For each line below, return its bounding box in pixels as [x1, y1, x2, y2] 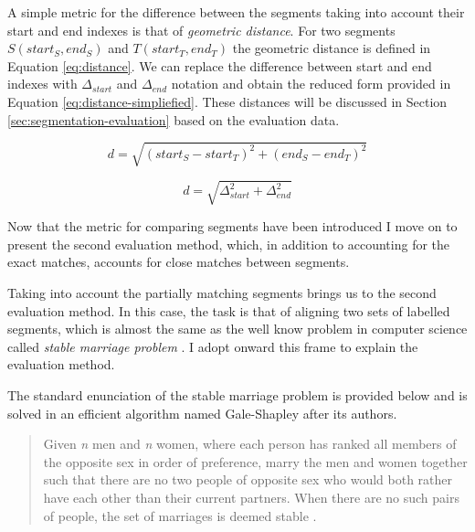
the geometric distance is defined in [232, 38, 431, 58]
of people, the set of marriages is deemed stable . [43, 505, 317, 525]
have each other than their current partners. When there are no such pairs [43, 487, 459, 506]
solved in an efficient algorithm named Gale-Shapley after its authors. [7, 403, 397, 422]
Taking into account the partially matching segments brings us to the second [7, 283, 437, 303]
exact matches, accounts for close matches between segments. [7, 252, 350, 271]
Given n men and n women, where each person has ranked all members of [43, 434, 457, 453]
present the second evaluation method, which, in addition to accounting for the [7, 234, 450, 253]
